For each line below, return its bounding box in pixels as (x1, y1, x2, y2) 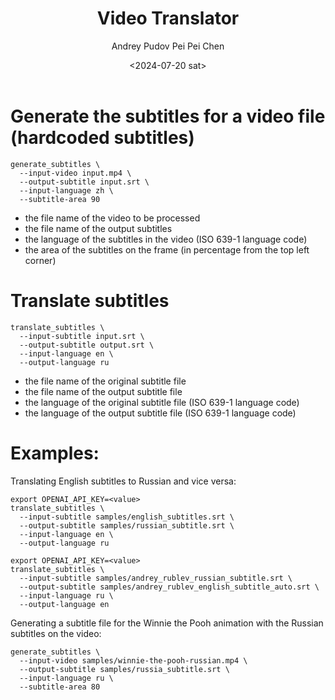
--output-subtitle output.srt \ (19, 340, 155, 350)
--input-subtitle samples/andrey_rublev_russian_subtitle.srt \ (19, 573, 293, 583)
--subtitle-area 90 (19, 194, 101, 204)
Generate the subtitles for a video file (10, 105, 326, 127)
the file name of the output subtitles (24, 222, 173, 234)
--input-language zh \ (19, 185, 114, 196)
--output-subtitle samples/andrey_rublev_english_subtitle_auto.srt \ (19, 582, 320, 592)
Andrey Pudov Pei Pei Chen (111, 40, 225, 52)
